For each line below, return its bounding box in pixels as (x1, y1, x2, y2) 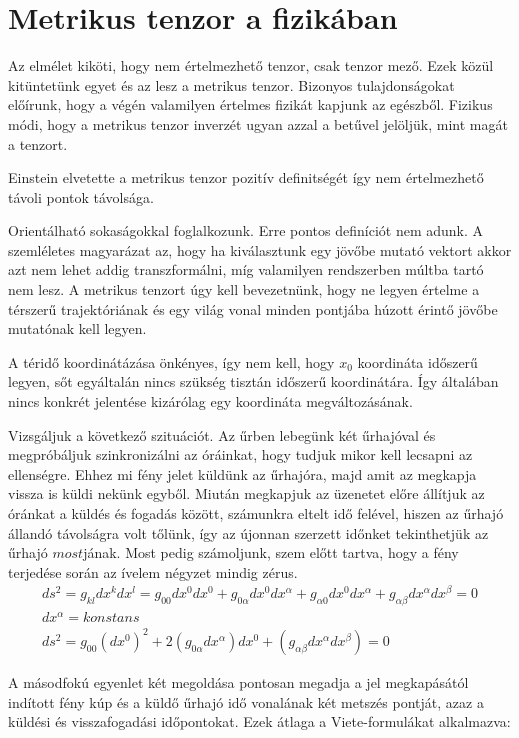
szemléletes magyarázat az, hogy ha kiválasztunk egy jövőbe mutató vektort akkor (8, 239, 512, 260)
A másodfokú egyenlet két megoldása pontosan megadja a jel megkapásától (8, 671, 469, 692)
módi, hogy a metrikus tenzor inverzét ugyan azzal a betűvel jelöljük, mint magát (8, 113, 508, 134)
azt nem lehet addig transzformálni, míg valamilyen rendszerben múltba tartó (8, 259, 484, 280)
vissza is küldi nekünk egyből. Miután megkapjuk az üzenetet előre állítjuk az (8, 483, 485, 504)
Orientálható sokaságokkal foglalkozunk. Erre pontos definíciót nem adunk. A (8, 220, 484, 241)
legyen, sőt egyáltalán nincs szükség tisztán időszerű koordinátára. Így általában (8, 371, 499, 392)
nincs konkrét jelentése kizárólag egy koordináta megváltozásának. (8, 391, 413, 412)
